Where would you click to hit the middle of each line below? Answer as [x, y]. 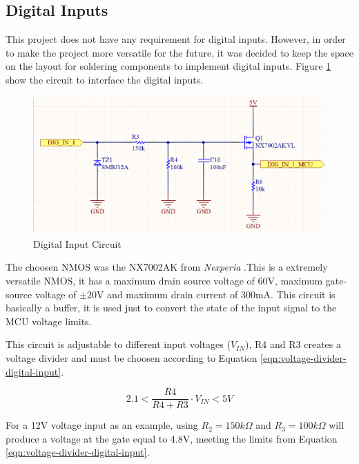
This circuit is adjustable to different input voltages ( [118, 344]
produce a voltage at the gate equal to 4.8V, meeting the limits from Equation [172, 438]
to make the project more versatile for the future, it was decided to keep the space [179, 52]
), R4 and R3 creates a [293, 344]
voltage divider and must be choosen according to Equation [132, 358]
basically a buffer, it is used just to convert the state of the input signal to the [171, 308]
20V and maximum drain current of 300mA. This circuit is [211, 294]
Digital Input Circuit [77, 243]
